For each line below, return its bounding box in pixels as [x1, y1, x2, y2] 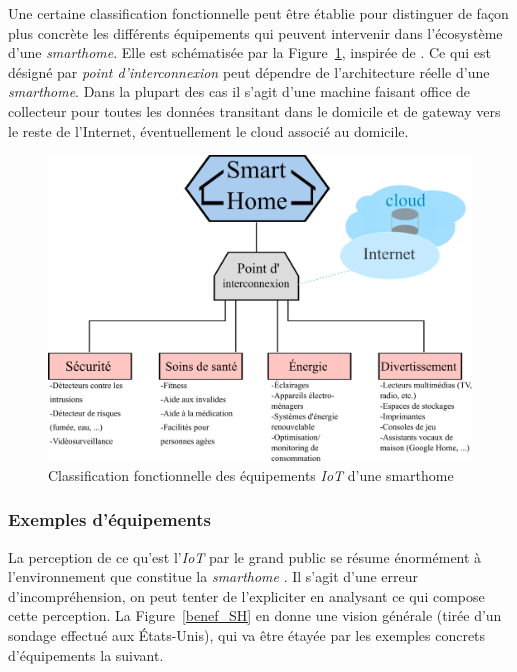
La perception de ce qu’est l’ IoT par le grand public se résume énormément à [8, 546, 482, 567]
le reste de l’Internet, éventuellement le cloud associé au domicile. [8, 120, 409, 141]
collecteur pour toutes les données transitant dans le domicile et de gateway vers [8, 100, 501, 121]
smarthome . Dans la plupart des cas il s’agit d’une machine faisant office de [8, 81, 471, 102]
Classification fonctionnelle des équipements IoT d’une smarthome [48, 464, 454, 485]
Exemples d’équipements [8, 507, 212, 532]
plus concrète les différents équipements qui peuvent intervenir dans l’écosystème [8, 22, 503, 43]
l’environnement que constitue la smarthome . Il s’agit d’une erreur [8, 566, 419, 587]
